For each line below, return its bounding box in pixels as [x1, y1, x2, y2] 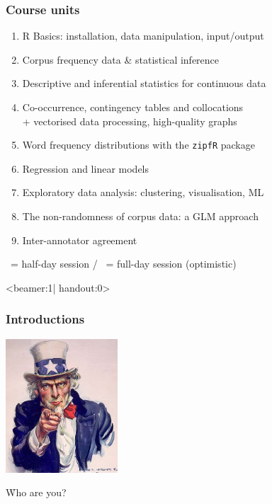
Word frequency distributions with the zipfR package [22, 137, 255, 152]
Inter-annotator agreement [22, 232, 137, 247]
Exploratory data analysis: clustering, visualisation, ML [22, 185, 264, 200]
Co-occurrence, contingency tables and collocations [22, 100, 244, 114]
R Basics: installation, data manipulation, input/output [22, 28, 264, 43]
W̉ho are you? [6, 485, 67, 500]
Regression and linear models [22, 161, 149, 176]
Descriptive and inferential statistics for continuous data [22, 76, 266, 91]
